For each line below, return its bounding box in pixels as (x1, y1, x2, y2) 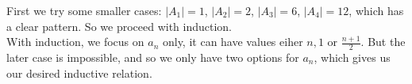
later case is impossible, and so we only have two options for (6, 49, 299, 66)
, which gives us (314, 49, 391, 66)
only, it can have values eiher (162, 33, 303, 50)
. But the (360, 33, 406, 50)
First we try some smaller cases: (6, 2, 162, 18)
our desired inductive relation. (6, 64, 152, 81)
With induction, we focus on (6, 33, 144, 50)
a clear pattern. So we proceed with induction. (6, 17, 233, 34)
